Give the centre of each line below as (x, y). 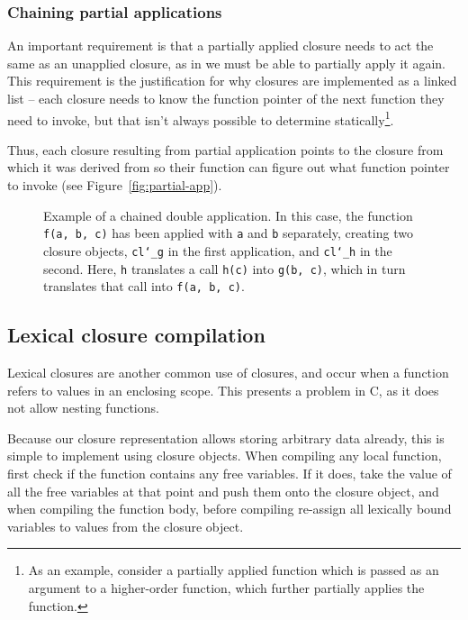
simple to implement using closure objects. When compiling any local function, (225, 456)
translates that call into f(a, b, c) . (144, 286)
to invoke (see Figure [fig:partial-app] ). (115, 185)
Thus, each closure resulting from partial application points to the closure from (225, 149)
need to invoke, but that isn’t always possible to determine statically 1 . (201, 118)
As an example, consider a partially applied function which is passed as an (234, 570)
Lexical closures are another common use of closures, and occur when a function (228, 373)
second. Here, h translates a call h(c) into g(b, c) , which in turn (225, 268)
